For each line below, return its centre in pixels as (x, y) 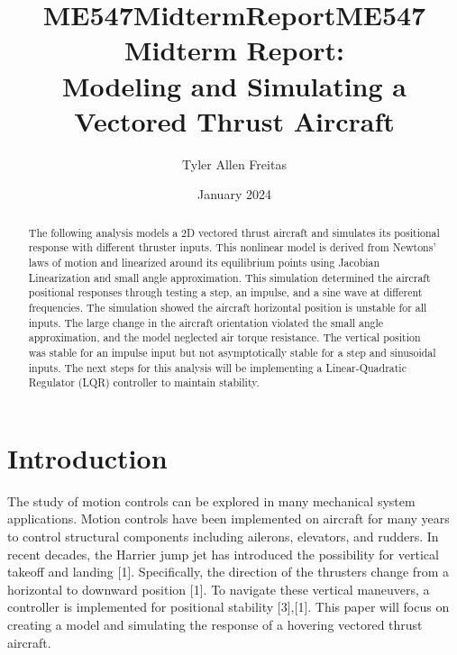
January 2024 (234, 194)
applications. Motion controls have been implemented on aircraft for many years (228, 519)
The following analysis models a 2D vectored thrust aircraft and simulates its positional (234, 232)
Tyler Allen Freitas (234, 164)
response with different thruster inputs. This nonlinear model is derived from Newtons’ (232, 247)
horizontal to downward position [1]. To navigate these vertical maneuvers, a (219, 589)
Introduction (87, 457)
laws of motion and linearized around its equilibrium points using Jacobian (204, 262)
